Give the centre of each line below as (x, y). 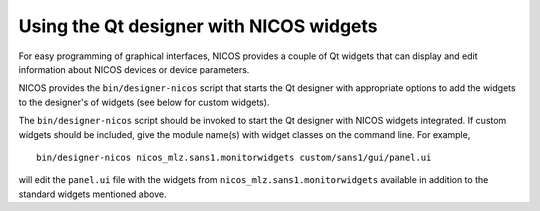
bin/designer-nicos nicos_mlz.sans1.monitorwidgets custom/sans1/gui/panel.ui (234, 157)
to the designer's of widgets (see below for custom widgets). (144, 102)
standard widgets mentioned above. (92, 194)
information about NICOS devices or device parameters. (134, 69)
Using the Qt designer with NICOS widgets (198, 26)
